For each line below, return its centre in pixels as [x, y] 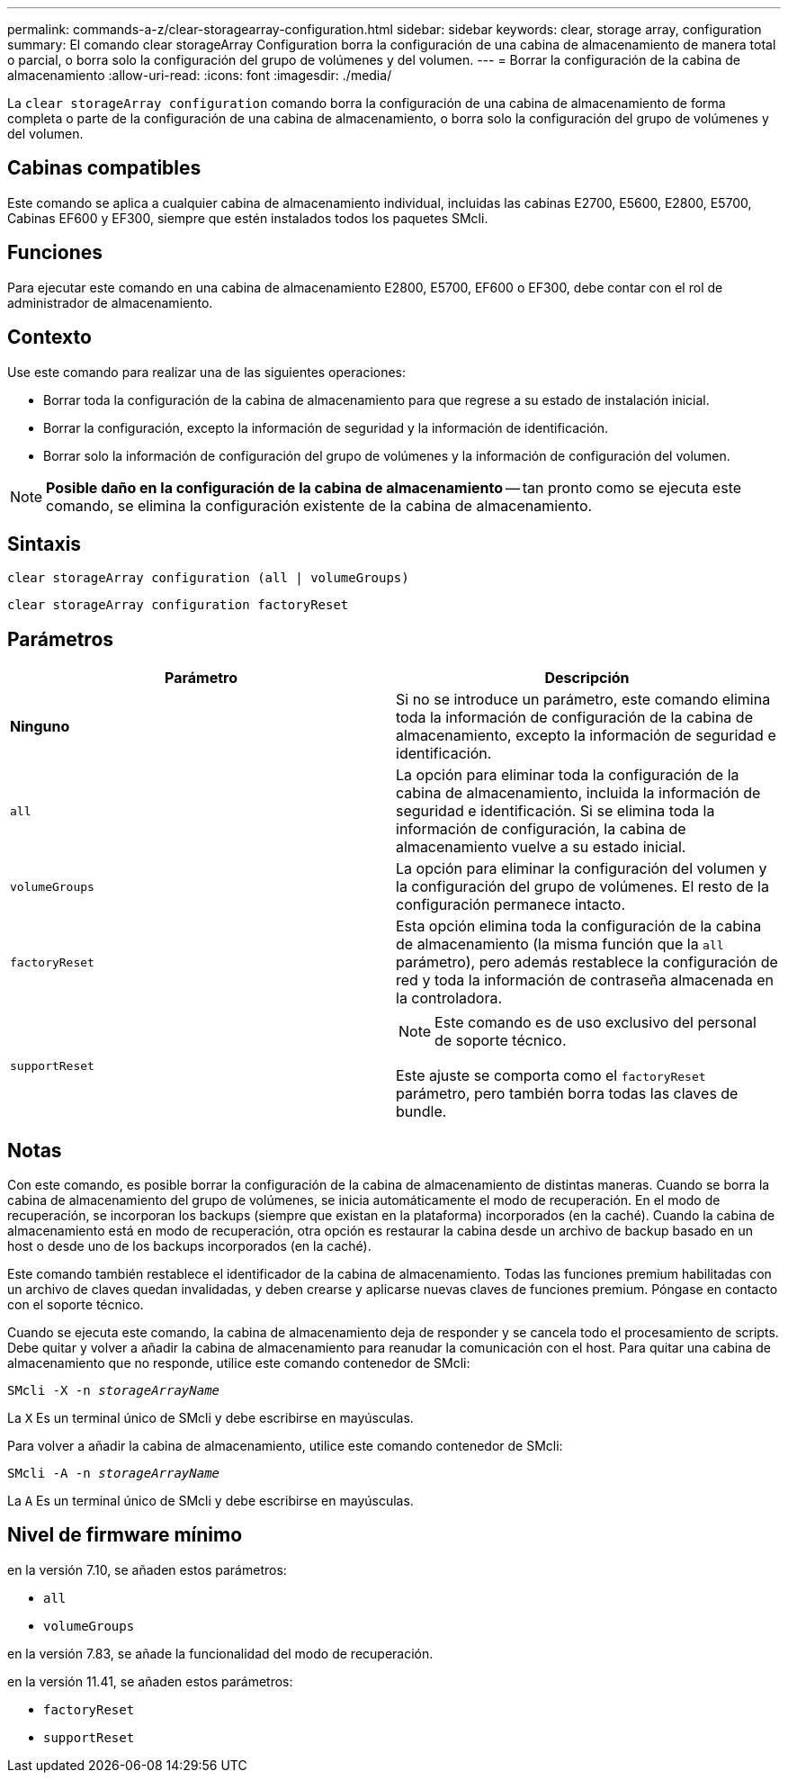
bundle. [421, 1112]
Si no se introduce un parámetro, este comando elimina [583, 700]
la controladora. [449, 998]
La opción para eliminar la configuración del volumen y [582, 869]
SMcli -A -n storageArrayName [114, 1474]
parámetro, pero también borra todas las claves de [567, 1094]
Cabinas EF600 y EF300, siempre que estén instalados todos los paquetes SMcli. [248, 218]
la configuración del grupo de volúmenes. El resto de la [582, 887]
